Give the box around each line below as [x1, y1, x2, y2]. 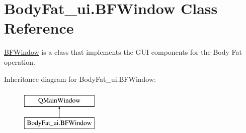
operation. [4, 56, 35, 67]
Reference [4, 18, 74, 38]
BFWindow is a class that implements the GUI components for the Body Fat [4, 47, 242, 57]
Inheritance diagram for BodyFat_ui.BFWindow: [4, 73, 156, 84]
